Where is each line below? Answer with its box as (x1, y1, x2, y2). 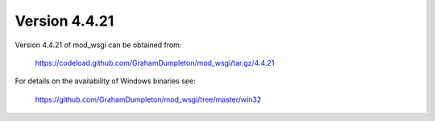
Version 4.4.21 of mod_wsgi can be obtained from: (14, 40, 182, 50)
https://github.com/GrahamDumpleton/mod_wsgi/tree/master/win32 (35, 95, 262, 104)
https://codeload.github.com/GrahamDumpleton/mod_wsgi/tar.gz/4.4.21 (35, 58, 275, 67)
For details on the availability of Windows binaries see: (14, 76, 197, 86)
